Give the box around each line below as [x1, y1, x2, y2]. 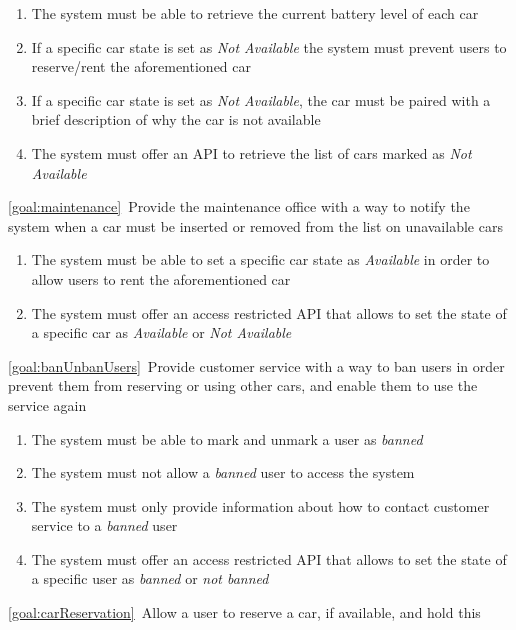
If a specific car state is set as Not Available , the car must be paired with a [31, 89, 491, 110]
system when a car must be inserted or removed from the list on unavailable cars [8, 215, 503, 236]
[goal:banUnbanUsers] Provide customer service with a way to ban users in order [8, 355, 505, 376]
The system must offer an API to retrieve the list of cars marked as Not [31, 142, 472, 163]
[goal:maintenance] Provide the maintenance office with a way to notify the [8, 196, 470, 217]
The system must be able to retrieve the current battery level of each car [31, 3, 479, 23]
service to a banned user [31, 515, 178, 536]
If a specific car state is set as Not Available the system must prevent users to [31, 36, 507, 57]
